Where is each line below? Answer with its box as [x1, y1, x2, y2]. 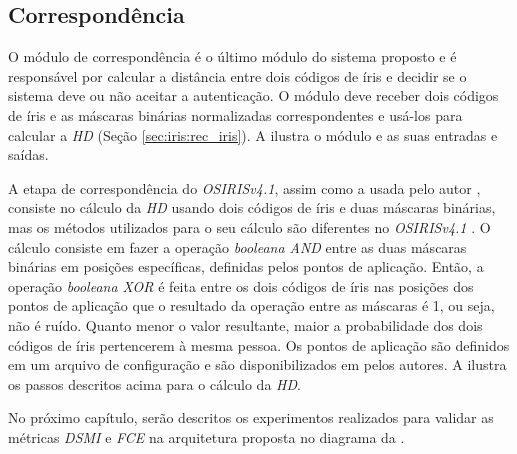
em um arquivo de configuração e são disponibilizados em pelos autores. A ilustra [8, 354, 507, 375]
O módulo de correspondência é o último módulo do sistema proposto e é [8, 46, 457, 67]
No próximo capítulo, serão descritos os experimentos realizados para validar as [8, 407, 494, 428]
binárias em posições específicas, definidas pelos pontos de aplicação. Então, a [8, 256, 484, 277]
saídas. [8, 144, 49, 165]
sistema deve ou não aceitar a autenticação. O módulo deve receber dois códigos [8, 85, 499, 106]
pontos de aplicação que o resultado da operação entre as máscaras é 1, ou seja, [8, 295, 495, 316]
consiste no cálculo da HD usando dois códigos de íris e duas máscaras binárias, [8, 197, 496, 218]
